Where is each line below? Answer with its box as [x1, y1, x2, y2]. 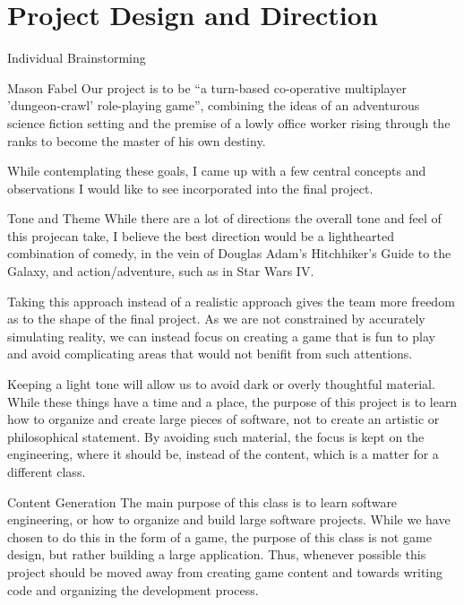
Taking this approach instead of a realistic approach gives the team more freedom [7, 291, 455, 310]
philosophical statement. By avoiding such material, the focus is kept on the [7, 427, 425, 445]
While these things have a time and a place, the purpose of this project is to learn [7, 392, 458, 411]
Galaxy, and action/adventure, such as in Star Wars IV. [7, 262, 314, 281]
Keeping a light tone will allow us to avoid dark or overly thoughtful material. [7, 375, 435, 393]
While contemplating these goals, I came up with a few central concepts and [7, 161, 426, 180]
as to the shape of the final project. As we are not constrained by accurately [7, 309, 425, 328]
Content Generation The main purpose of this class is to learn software [7, 492, 398, 511]
